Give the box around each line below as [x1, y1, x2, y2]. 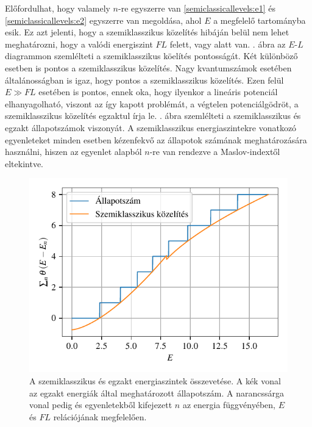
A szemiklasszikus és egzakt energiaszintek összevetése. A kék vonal [29, 374, 281, 387]
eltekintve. [5, 157, 43, 170]
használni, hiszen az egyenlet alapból [5, 145, 142, 158]
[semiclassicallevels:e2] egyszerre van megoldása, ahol [5, 13, 202, 26]
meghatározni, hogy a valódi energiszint [5, 37, 153, 50]
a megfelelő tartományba [213, 13, 306, 26]
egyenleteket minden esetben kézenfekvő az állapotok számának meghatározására [5, 133, 307, 146]
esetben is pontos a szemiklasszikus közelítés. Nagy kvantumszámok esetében [5, 61, 292, 74]
